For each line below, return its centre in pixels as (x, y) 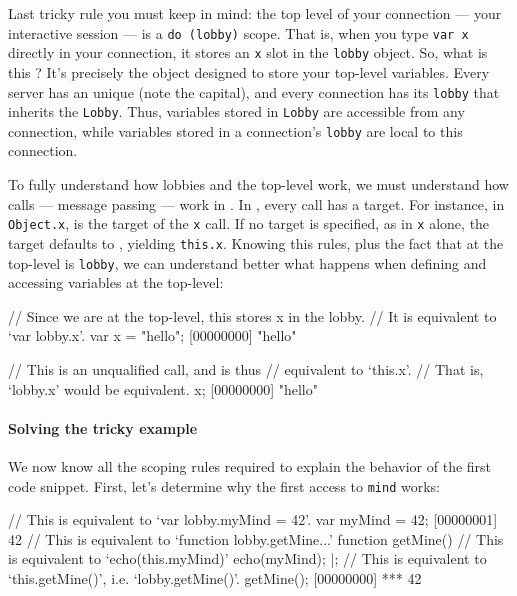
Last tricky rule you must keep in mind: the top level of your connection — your (255, 13)
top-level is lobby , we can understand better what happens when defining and (247, 262)
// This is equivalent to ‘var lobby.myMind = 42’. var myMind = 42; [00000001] (253, 519)
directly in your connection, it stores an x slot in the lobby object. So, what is (248, 52)
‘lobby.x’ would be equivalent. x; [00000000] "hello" (163, 388)
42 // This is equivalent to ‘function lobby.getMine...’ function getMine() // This (256, 538)
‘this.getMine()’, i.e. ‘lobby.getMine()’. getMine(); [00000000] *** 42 (215, 578)
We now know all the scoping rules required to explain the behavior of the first (250, 465)
